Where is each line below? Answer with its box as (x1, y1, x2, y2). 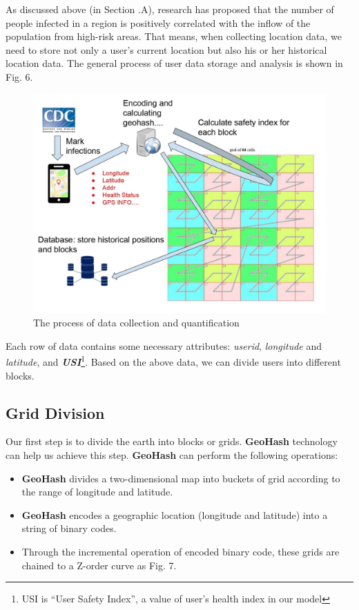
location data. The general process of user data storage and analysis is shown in (6, 56, 343, 70)
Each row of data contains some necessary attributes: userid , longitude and (6, 338, 322, 353)
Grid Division (6, 402, 105, 423)
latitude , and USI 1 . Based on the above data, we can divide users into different (6, 353, 341, 368)
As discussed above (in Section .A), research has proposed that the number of (6, 2, 334, 16)
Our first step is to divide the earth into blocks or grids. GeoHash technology (6, 434, 338, 449)
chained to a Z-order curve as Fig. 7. (21, 558, 177, 572)
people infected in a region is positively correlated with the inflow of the (6, 15, 311, 30)
